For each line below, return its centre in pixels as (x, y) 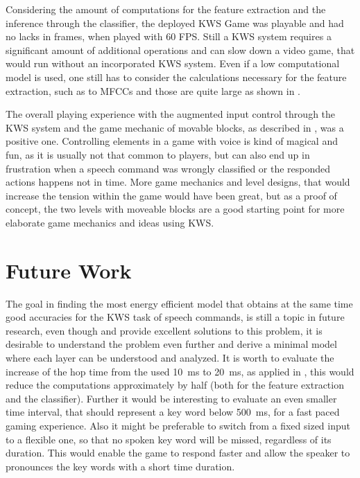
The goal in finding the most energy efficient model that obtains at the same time (179, 303)
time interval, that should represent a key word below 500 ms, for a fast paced (173, 412)
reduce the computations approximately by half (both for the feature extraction (175, 385)
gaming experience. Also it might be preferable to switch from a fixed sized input (178, 425)
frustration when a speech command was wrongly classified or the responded (168, 168)
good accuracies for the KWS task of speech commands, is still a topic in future (175, 317)
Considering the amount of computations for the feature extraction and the (166, 9)
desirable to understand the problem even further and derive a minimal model (171, 344)
